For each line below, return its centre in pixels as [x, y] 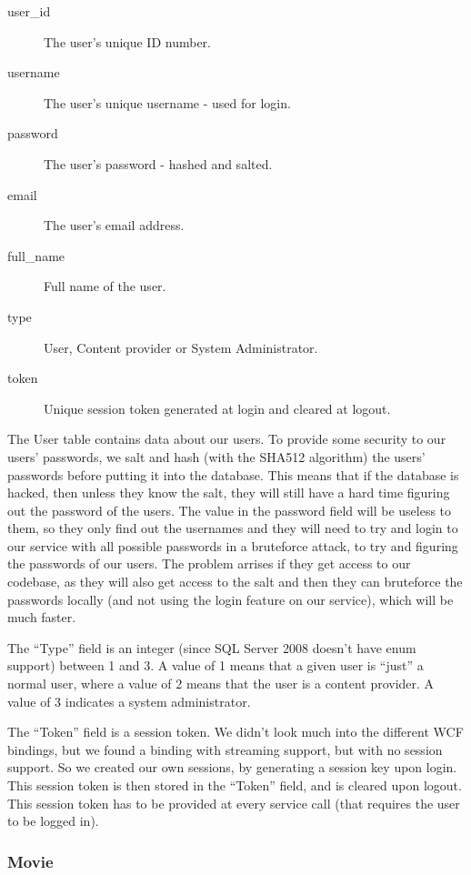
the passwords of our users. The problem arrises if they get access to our [209, 563]
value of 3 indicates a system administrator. [129, 701]
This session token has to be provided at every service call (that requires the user [234, 803]
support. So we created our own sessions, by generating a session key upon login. [232, 767]
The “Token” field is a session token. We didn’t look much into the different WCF [235, 732]
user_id [29, 11]
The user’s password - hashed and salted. [158, 163]
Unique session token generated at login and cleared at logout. [217, 408]
